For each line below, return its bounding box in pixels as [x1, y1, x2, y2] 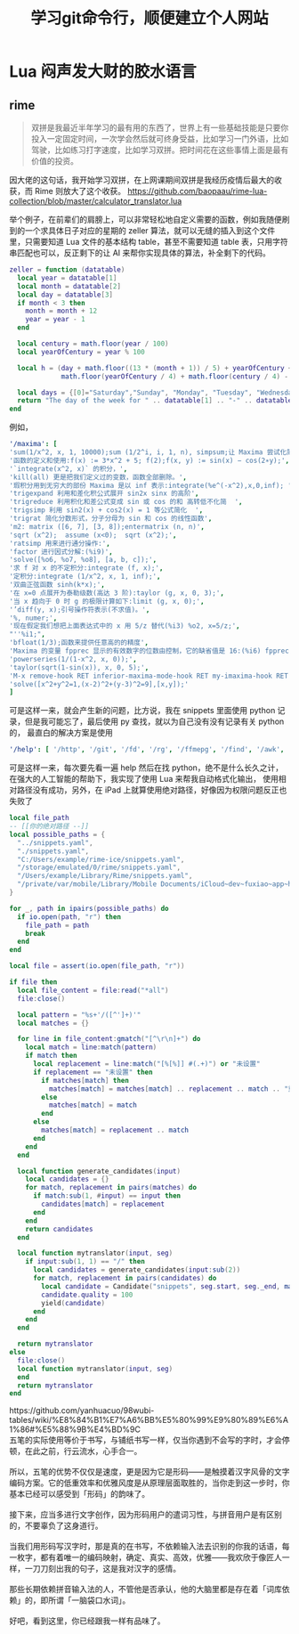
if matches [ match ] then [41, 1076, 129, 1085]
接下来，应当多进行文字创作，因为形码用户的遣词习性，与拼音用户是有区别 [9, 1509, 282, 1520]
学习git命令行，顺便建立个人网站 [30, 8, 269, 28]
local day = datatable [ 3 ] [17, 290, 114, 299]
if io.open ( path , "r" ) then [17, 912, 122, 922]
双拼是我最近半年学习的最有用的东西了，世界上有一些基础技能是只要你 [30, 122, 289, 133]
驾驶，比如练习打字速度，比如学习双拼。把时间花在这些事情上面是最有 [30, 144, 289, 155]
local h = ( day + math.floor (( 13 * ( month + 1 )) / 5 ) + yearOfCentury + [17, 363, 293, 372]
